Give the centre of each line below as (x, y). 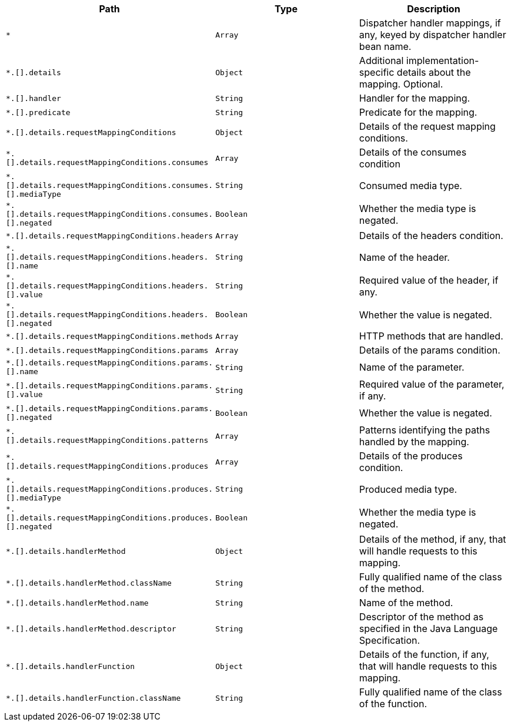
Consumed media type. (410, 185)
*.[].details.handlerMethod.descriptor (91, 628)
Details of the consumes (413, 152)
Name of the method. (406, 603)
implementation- (442, 60)
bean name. (385, 46)
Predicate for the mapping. (418, 112)
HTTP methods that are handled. (431, 336)
